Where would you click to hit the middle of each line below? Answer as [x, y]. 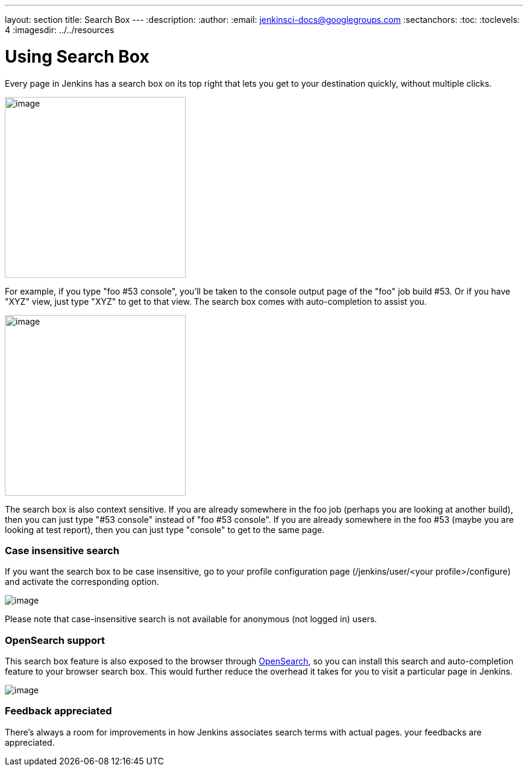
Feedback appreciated [58, 711]
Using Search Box [77, 56]
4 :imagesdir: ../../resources [60, 30]
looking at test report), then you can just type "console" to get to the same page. [165, 529]
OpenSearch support [55, 640]
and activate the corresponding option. [82, 582]
